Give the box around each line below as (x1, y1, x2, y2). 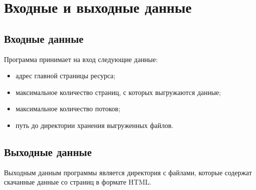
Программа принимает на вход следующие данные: (4, 54, 158, 64)
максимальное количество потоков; (15, 103, 121, 114)
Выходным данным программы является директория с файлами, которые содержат (4, 167, 252, 177)
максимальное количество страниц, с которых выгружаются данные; (15, 87, 221, 97)
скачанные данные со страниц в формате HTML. (4, 177, 152, 187)
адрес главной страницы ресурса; (15, 70, 116, 81)
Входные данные (4, 31, 84, 46)
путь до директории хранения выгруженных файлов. (15, 120, 173, 130)
